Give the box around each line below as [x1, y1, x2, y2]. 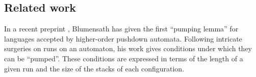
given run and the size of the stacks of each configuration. [4, 63, 185, 73]
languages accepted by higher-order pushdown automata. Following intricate [4, 33, 242, 44]
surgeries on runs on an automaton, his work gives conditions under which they [4, 43, 252, 54]
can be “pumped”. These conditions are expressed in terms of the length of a [4, 53, 243, 63]
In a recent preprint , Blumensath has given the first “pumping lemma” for [4, 23, 239, 34]
